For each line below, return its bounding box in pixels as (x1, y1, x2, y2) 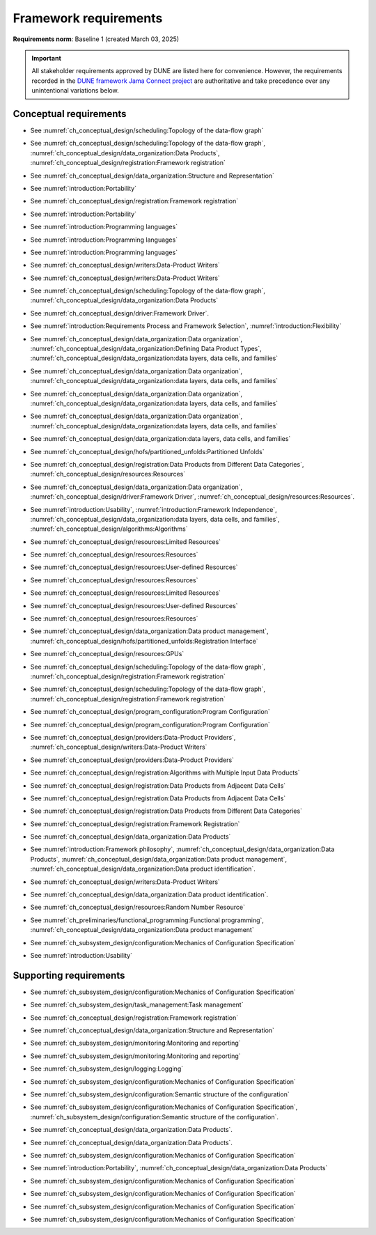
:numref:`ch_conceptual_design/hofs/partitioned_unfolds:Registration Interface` (30, 637, 258, 645)
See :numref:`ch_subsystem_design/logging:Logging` (30, 1064, 184, 1073)
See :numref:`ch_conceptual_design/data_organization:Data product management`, (30, 627, 269, 635)
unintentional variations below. (31, 86, 119, 95)
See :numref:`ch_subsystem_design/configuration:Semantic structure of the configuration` (30, 1090, 290, 1098)
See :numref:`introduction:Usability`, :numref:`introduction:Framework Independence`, (30, 505, 278, 513)
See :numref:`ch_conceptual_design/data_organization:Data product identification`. (30, 890, 269, 899)
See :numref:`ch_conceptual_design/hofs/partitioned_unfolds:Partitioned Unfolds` (30, 447, 265, 456)
